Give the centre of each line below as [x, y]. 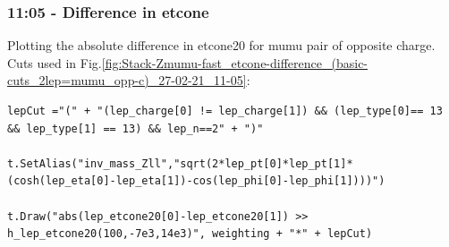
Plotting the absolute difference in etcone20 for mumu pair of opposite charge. [221, 45]
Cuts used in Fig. [55, 62]
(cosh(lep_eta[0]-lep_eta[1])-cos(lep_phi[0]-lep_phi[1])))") [196, 181]
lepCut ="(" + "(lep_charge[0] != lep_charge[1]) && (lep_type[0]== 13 [225, 111]
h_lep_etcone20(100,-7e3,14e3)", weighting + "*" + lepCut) [190, 234]
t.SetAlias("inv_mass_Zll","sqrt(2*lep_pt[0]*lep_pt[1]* [180, 163]
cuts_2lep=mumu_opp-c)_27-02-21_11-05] [127, 80]
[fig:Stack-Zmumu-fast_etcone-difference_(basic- [235, 62]
